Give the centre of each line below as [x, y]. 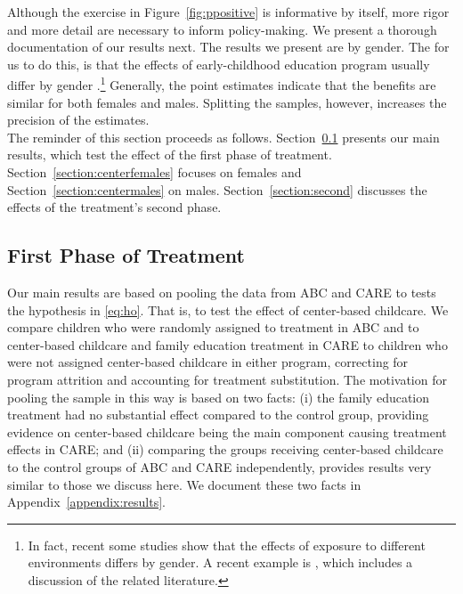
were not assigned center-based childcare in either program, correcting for [208, 362]
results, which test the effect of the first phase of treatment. [170, 155]
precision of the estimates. [78, 120]
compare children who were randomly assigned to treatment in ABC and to [213, 327]
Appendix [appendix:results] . [86, 502]
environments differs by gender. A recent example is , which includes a [220, 562]
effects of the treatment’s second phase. [114, 207]
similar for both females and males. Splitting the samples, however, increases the [227, 102]
